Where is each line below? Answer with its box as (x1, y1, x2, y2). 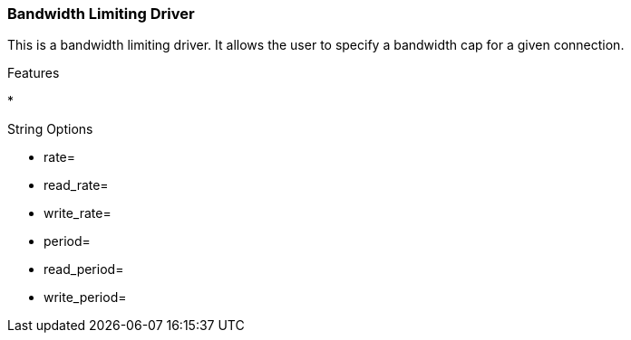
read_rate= (44, 177, 109, 194)
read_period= (44, 261, 124, 278)
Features (7, 65, 60, 81)
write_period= (44, 289, 127, 306)
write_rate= (44, 205, 112, 222)
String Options (7, 121, 93, 137)
